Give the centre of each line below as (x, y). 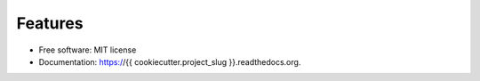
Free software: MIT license (88, 50)
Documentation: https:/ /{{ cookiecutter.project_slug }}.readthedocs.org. (170, 61)
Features (50, 23)
